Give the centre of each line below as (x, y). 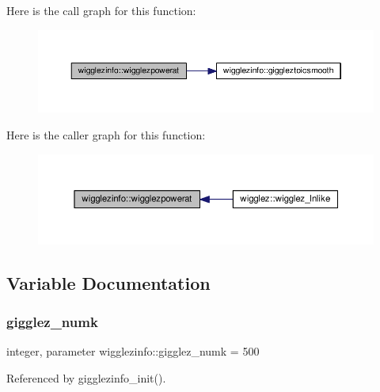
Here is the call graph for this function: (101, 10)
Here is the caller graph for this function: (106, 134)
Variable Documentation (108, 282)
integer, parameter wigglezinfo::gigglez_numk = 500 (133, 351)
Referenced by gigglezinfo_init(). (86, 378)
